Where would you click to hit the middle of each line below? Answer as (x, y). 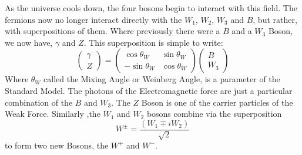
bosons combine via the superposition (214, 114)
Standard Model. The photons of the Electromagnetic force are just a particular (149, 90)
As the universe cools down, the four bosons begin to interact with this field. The (151, 8)
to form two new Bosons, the (57, 145)
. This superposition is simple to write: (153, 42)
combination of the (39, 102)
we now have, (29, 42)
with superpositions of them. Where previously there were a (113, 31)
